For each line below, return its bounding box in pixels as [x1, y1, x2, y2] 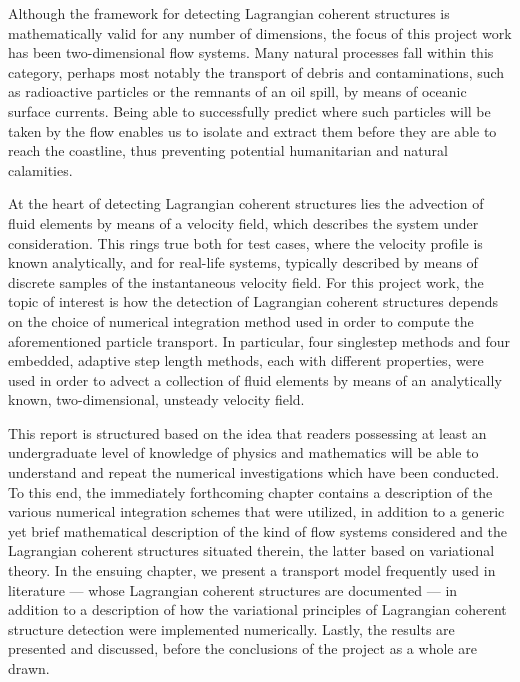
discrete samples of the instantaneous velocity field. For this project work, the [8, 271, 484, 292]
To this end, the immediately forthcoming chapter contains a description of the [8, 481, 493, 502]
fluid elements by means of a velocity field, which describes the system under [8, 212, 479, 233]
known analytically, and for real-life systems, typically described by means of [8, 252, 478, 273]
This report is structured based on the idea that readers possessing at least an [8, 422, 487, 443]
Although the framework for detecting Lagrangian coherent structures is [8, 3, 450, 23]
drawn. [8, 658, 50, 678]
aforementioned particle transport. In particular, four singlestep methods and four [8, 330, 510, 351]
